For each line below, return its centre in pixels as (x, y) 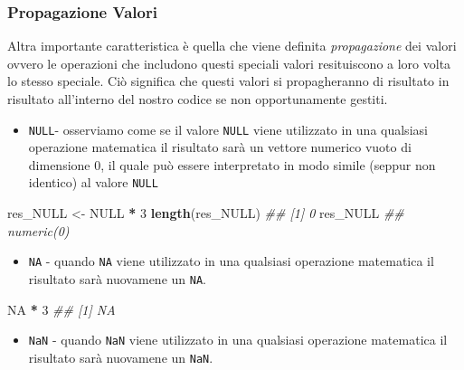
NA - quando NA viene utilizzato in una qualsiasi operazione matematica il (231, 261)
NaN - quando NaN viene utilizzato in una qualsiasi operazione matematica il (238, 340)
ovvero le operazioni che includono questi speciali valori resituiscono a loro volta (229, 63)
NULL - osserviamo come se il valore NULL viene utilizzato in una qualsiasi (228, 129)
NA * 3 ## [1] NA (62, 309)
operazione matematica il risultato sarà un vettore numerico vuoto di (220, 147)
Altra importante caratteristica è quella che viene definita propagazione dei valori (232, 46)
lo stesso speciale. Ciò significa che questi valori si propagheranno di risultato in (228, 81)
